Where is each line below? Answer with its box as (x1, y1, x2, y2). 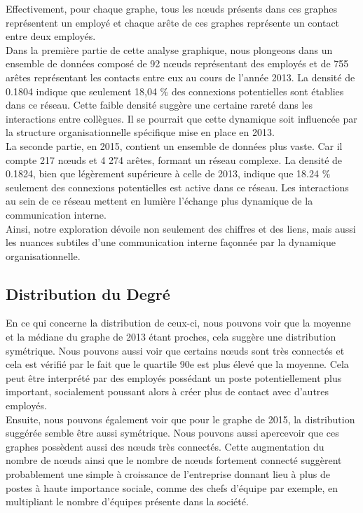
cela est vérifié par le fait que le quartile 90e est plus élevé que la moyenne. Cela (6, 357, 349, 371)
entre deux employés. (6, 29, 96, 43)
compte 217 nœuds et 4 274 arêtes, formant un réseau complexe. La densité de (6, 152, 343, 167)
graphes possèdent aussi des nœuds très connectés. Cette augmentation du (6, 439, 324, 453)
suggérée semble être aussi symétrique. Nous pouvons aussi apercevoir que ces (6, 425, 339, 440)
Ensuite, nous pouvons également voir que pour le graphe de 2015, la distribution (6, 411, 355, 426)
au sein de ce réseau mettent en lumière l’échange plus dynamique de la (6, 193, 313, 208)
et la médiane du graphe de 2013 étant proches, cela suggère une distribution (6, 329, 336, 344)
